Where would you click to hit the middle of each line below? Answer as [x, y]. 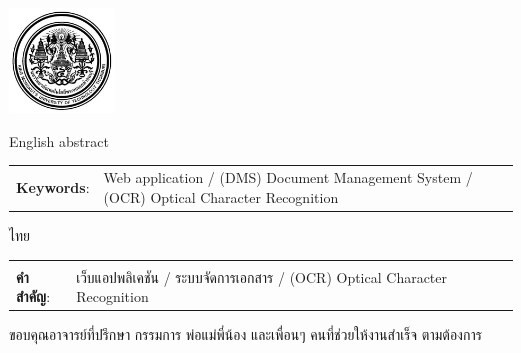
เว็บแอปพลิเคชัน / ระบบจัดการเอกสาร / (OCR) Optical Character [262, 276]
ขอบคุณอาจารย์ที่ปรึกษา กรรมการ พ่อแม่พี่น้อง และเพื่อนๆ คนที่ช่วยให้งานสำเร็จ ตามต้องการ [245, 334]
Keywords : [53, 187]
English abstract [59, 140]
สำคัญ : [33, 296]
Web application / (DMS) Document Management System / [288, 177]
